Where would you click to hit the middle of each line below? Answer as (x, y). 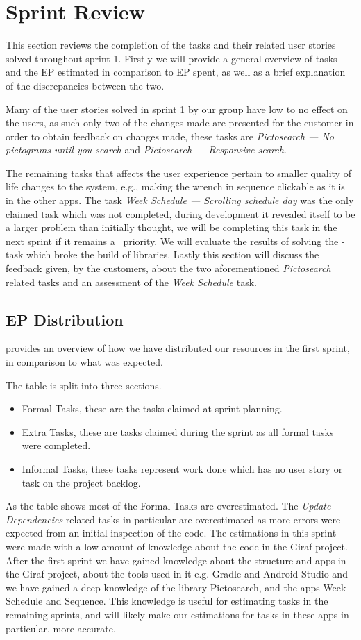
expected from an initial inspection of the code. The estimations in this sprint (171, 533)
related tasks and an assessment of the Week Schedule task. (131, 281)
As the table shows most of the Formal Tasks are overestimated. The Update (168, 506)
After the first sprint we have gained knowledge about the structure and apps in (176, 560)
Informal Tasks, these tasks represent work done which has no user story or (182, 468)
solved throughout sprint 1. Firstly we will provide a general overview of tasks (171, 58)
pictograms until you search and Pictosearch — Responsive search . (146, 150)
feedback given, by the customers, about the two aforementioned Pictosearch (168, 268)
